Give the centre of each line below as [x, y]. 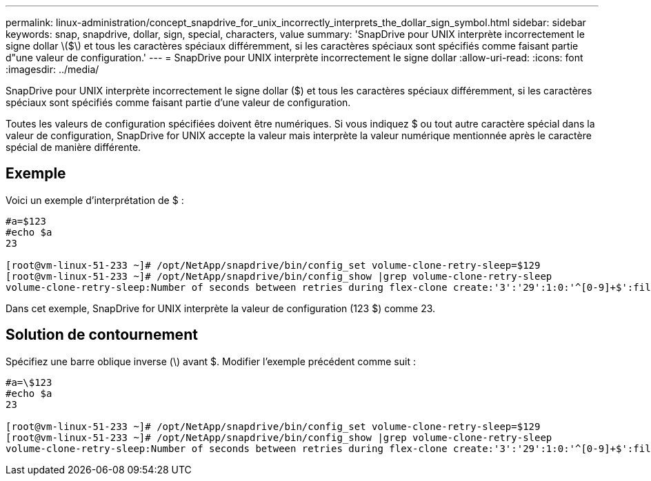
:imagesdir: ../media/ [52, 69]
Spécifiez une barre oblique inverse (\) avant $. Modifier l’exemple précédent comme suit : [211, 361]
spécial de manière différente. [73, 147]
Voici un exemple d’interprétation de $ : [95, 200]
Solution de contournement [102, 335]
